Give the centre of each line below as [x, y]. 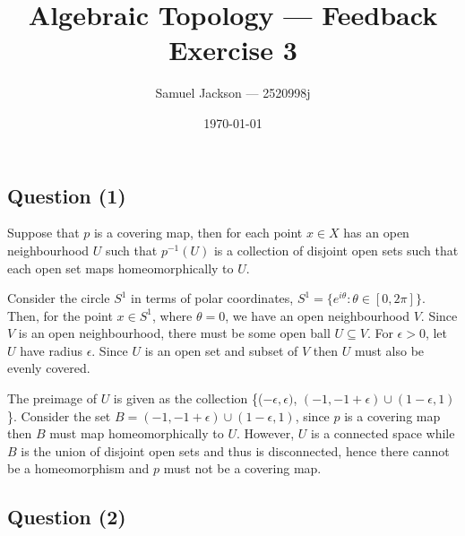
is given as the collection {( [188, 398]
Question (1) [67, 195]
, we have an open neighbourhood [318, 315]
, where [172, 315]
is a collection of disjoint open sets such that [336, 250]
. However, [266, 433]
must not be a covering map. [242, 468]
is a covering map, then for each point [198, 233]
